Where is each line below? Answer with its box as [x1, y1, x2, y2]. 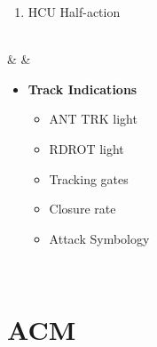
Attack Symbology [49, 229, 150, 247]
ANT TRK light [49, 109, 137, 128]
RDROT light [49, 139, 124, 157]
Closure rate [49, 199, 116, 218]
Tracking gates [49, 169, 129, 188]
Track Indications [27, 79, 137, 98]
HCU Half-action [27, 3, 121, 20]
